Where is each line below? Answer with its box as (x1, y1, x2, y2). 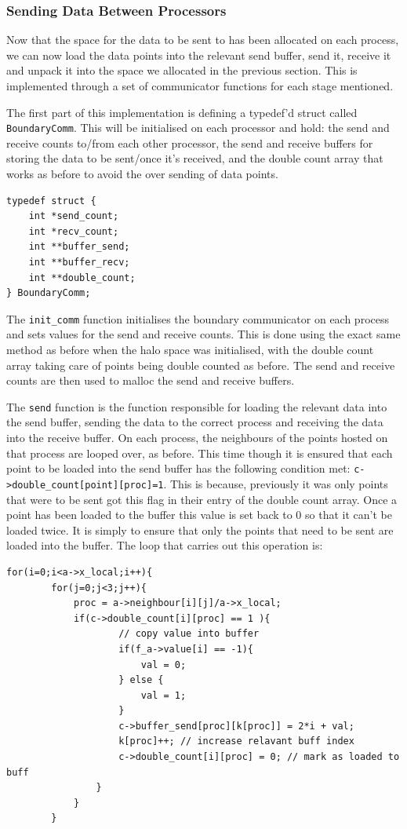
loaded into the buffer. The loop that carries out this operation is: (6, 537, 323, 553)
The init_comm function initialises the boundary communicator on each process (6, 310, 389, 327)
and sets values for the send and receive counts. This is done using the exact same (6, 326, 401, 342)
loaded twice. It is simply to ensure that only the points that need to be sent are (6, 521, 394, 538)
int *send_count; (28, 210, 119, 222)
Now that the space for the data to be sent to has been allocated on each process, (6, 31, 399, 48)
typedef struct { (6, 195, 96, 206)
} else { (118, 674, 164, 686)
